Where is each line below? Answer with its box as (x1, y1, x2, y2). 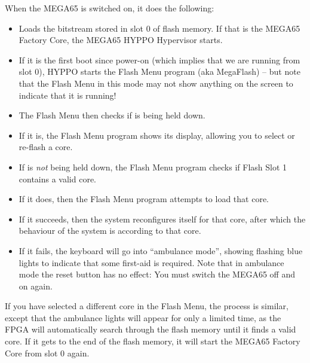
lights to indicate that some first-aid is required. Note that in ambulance (19, 256, 284, 269)
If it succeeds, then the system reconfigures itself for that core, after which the (19, 212, 306, 225)
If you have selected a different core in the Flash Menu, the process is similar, (5, 300, 288, 312)
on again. (19, 279, 53, 292)
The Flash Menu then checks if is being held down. (19, 109, 205, 121)
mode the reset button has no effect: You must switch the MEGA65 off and (19, 268, 296, 280)
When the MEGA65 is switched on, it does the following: (5, 2, 214, 14)
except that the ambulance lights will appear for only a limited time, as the (5, 311, 281, 324)
